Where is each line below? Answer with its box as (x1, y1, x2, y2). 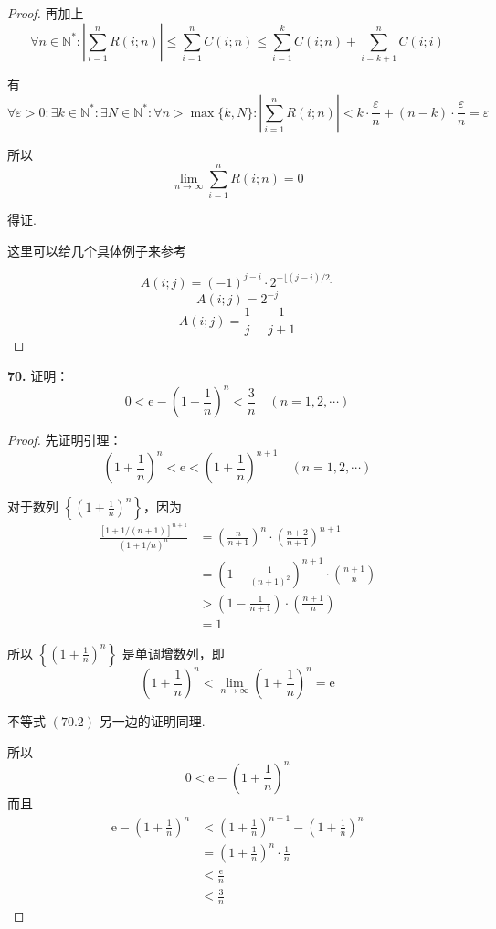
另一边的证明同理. (99, 712, 206, 731)
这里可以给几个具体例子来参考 (7, 240, 186, 259)
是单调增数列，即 (121, 643, 225, 662)
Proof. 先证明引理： (7, 430, 122, 449)
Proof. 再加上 (7, 4, 84, 22)
